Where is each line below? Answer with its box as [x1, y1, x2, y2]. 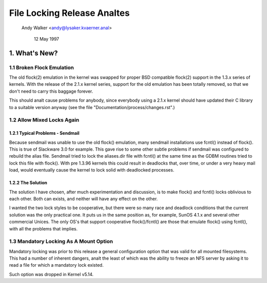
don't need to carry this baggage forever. [9, 88, 93, 94]
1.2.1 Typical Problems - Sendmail [9, 130, 80, 136]
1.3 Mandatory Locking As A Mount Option [9, 238, 113, 245]
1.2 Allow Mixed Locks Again [9, 116, 79, 123]
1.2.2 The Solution [9, 180, 47, 186]
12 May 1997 [34, 36, 59, 42]
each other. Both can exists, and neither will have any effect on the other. [9, 196, 158, 202]
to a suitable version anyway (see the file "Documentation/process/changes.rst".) [9, 104, 175, 110]
